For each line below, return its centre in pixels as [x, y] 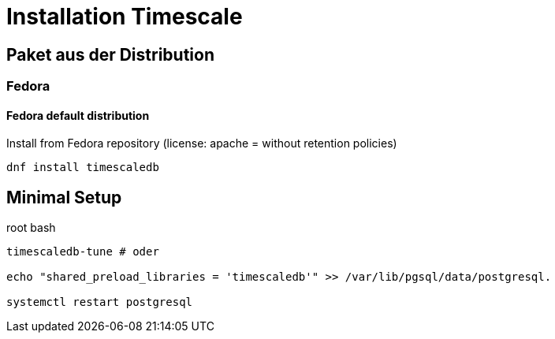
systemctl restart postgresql [100, 302]
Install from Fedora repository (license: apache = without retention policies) [202, 143]
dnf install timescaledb [83, 168]
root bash [31, 228]
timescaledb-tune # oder [83, 252]
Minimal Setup [64, 197]
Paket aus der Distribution [110, 54]
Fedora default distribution [78, 115]
